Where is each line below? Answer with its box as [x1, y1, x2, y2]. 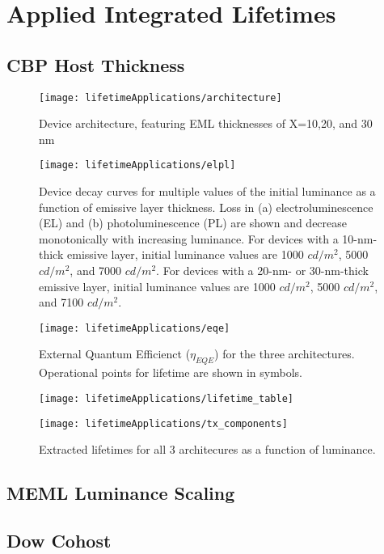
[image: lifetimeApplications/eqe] [39, 322, 230, 334]
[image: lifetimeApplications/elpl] [39, 159, 236, 171]
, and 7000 [70, 262, 122, 279]
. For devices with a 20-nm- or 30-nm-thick [156, 262, 369, 279]
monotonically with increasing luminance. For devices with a [39, 230, 339, 247]
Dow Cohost [6, 527, 112, 552]
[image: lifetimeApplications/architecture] [39, 91, 282, 104]
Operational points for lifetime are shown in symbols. [39, 364, 302, 381]
